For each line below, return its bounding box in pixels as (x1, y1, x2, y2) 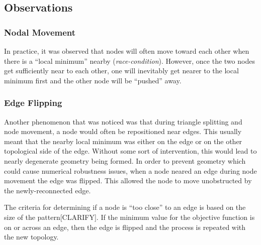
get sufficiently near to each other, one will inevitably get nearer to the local (4, 65, 239, 76)
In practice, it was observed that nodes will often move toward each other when (4, 46, 249, 56)
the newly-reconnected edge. (4, 185, 91, 195)
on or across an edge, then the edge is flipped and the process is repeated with (4, 221, 246, 232)
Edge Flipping (4, 96, 62, 109)
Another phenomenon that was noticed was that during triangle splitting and (4, 116, 242, 127)
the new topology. (4, 231, 59, 242)
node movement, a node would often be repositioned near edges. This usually (4, 126, 242, 137)
